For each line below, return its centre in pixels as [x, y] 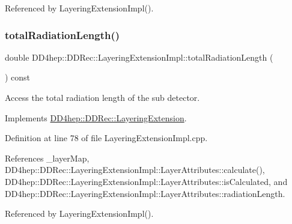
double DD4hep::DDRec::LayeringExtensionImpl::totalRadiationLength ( [139, 57]
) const [18, 77]
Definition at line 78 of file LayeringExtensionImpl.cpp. [106, 138]
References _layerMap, [47, 158]
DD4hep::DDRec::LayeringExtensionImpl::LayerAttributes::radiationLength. [145, 193]
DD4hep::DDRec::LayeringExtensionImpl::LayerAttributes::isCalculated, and [146, 181]
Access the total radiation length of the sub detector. [102, 97]
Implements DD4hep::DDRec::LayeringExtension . [96, 117]
